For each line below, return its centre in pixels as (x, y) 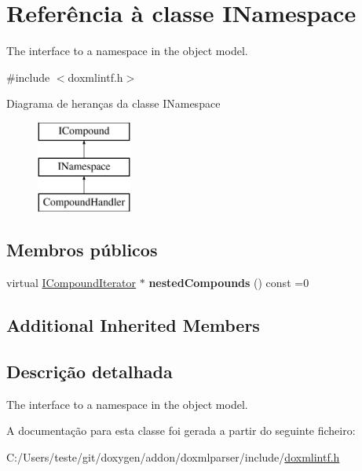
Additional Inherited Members (133, 325)
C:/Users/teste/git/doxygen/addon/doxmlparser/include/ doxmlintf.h (173, 456)
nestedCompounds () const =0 (229, 283)
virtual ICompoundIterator (71, 283)
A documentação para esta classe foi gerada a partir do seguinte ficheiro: (181, 431)
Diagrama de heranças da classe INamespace (113, 103)
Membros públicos (82, 250)
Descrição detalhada (90, 371)
